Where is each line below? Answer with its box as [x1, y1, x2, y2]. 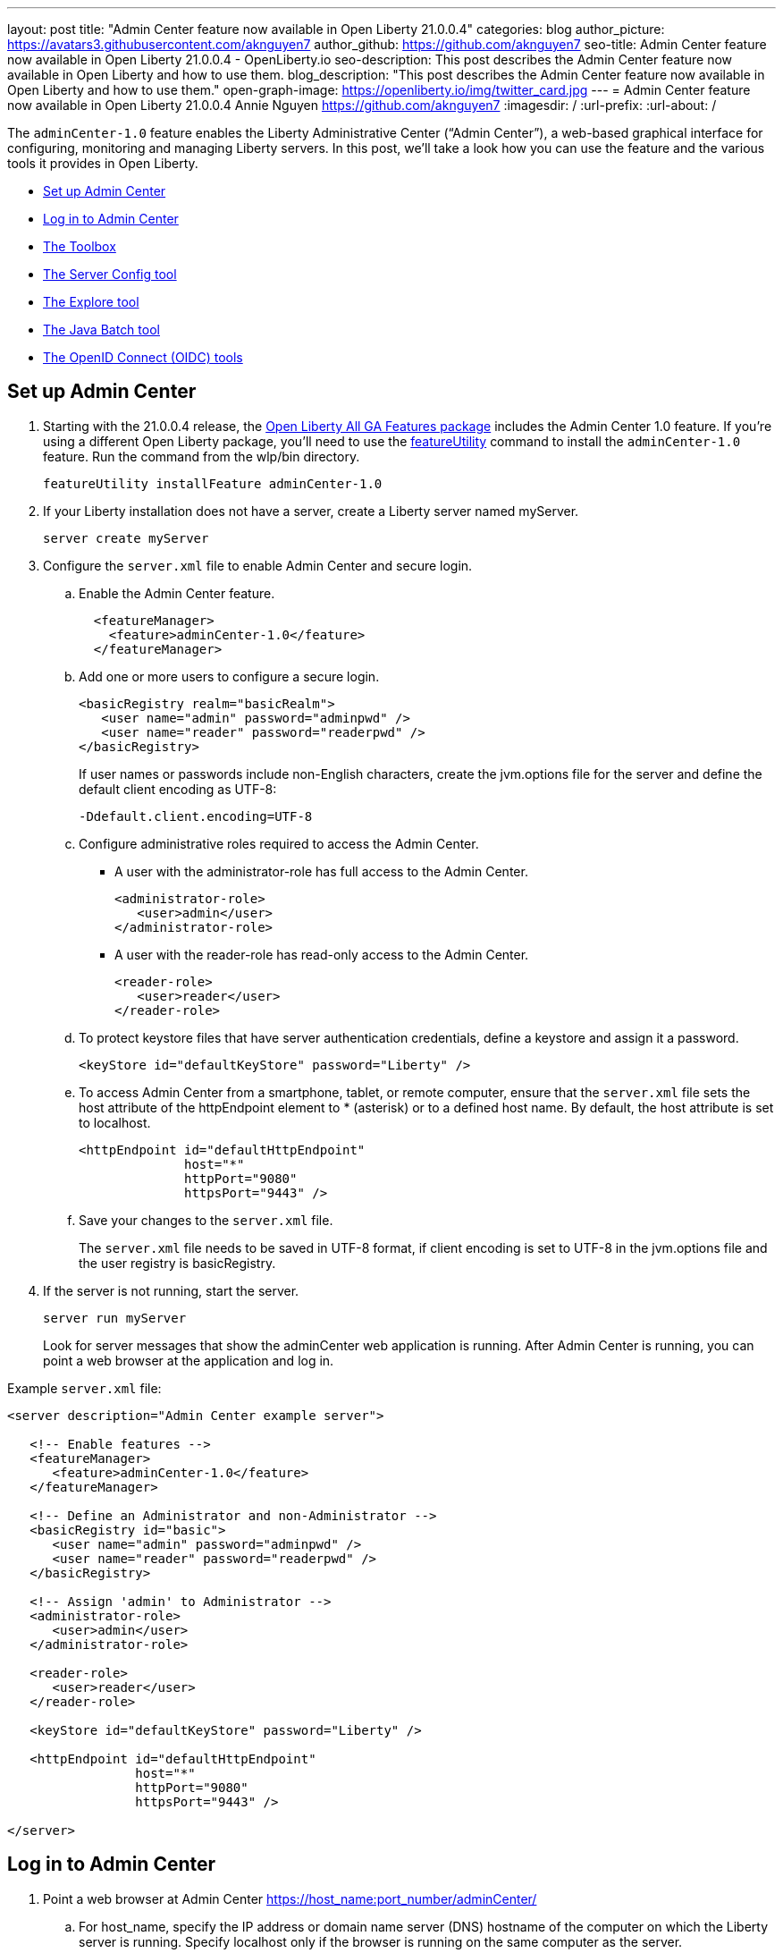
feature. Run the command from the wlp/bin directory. [43, 448, 360, 464]
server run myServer [43, 1310, 187, 1325]
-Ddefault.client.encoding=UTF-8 [79, 808, 313, 824]
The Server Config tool [43, 266, 177, 282]
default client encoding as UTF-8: [79, 781, 277, 797]
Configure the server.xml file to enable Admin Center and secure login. [43, 557, 473, 573]
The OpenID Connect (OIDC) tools [43, 350, 243, 365]
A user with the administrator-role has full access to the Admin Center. [114, 863, 528, 879]
